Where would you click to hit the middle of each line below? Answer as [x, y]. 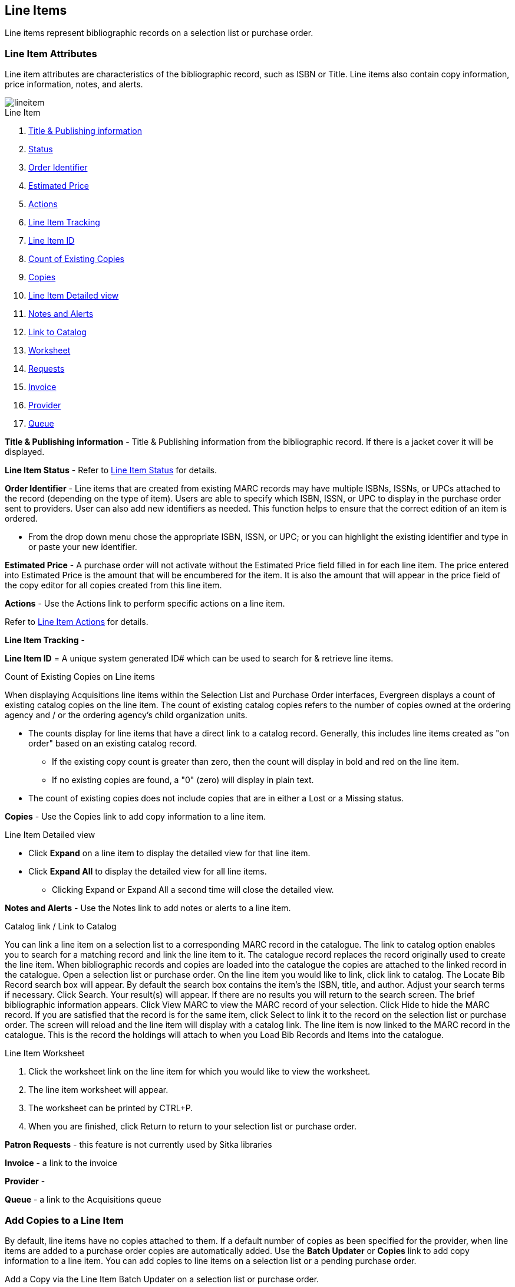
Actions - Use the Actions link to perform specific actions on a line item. [145, 604]
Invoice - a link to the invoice [61, 1163]
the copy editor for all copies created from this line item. [113, 585]
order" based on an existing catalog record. [113, 744]
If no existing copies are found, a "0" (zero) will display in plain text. [183, 780]
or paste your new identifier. [83, 547]
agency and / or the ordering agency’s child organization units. [126, 715]
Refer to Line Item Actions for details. [77, 622]
